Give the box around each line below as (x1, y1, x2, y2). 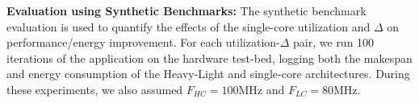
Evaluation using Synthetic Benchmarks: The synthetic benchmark (6, 2, 367, 19)
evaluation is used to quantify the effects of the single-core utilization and (6, 18, 371, 35)
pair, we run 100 (293, 34, 375, 51)
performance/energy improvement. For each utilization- (6, 34, 280, 51)
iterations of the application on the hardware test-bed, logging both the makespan (6, 49, 413, 66)
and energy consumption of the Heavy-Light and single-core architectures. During (6, 65, 410, 82)
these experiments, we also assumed (6, 80, 183, 97)
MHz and (238, 80, 285, 97)
